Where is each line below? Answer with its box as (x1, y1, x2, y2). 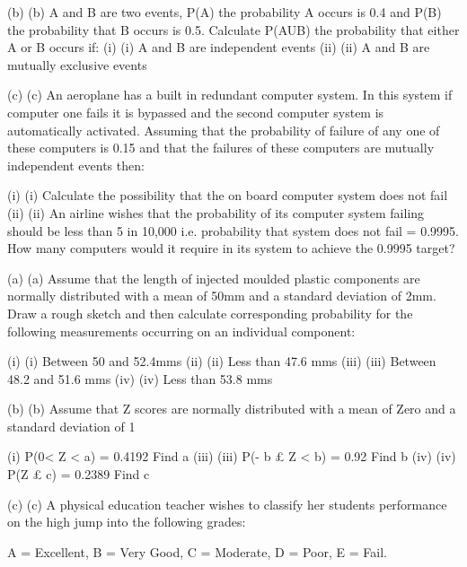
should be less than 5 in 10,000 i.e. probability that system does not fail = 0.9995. (7, 221, 459, 240)
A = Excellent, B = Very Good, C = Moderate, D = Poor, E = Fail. (7, 542, 387, 561)
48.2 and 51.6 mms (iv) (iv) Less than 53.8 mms (7, 369, 273, 388)
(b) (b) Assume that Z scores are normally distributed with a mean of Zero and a (7, 399, 456, 418)
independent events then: (7, 155, 145, 174)
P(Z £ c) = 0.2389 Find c (7, 465, 150, 484)
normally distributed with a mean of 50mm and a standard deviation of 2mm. (7, 286, 436, 305)
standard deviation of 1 (7, 416, 136, 435)
